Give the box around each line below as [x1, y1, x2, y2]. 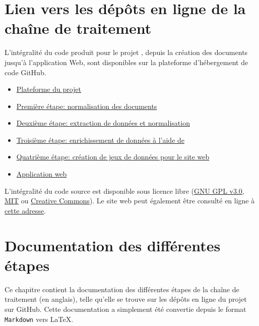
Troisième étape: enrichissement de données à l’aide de [16, 134, 185, 145]
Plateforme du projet [16, 84, 82, 94]
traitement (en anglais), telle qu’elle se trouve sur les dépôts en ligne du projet [5, 294, 247, 304]
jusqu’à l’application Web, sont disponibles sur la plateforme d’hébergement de [5, 57, 248, 67]
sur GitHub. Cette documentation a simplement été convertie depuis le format [5, 303, 246, 314]
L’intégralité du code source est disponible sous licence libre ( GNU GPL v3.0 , [5, 185, 244, 196]
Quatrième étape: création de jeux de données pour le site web [16, 151, 210, 162]
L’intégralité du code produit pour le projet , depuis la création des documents [5, 47, 248, 58]
